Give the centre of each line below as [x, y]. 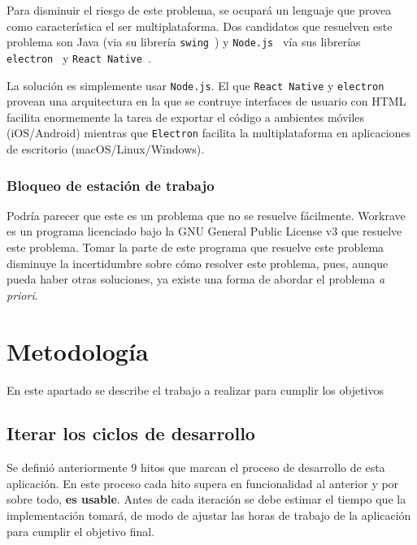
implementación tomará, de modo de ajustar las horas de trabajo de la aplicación [209, 515]
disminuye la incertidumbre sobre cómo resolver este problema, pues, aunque [198, 263]
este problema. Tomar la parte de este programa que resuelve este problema [195, 247]
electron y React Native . [79, 57]
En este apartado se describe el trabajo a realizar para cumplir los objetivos [195, 389]
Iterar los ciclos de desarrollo [131, 433]
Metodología [78, 350]
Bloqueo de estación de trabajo [111, 185]
